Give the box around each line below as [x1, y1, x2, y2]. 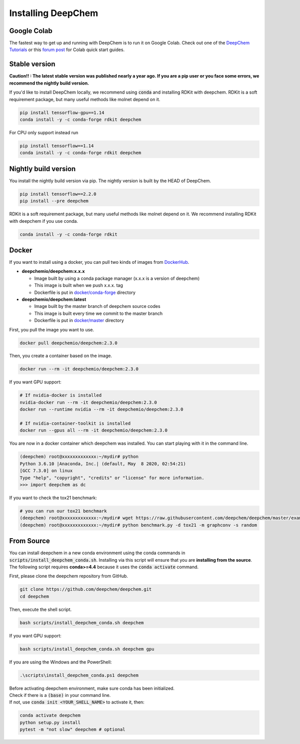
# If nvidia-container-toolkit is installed [19, 421, 131, 426]
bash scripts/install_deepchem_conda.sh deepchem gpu [19, 646, 154, 652]
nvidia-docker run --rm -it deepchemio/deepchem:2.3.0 [19, 400, 157, 405]
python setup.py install [19, 719, 81, 725]
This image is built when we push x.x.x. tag [34, 282, 123, 288]
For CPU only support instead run [9, 129, 78, 135]
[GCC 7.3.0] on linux [19, 468, 73, 474]
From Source [9, 537, 50, 545]
